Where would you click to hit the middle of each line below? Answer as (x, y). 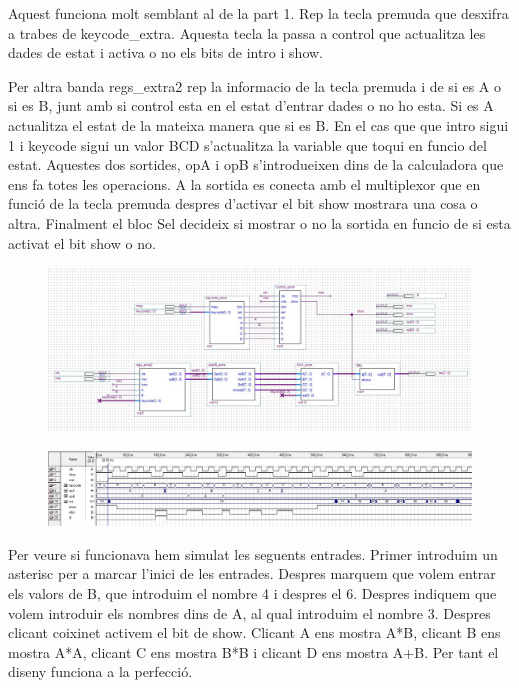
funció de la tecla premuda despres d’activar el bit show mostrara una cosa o (243, 203)
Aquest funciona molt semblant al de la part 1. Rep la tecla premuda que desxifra (258, 13)
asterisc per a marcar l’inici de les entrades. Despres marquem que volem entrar (252, 573)
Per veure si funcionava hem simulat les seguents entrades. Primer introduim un (253, 553)
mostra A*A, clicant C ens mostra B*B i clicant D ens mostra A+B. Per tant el (253, 651)
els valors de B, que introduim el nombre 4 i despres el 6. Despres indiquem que (252, 593)
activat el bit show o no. (82, 242)
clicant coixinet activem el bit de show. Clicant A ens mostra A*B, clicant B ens (254, 632)
